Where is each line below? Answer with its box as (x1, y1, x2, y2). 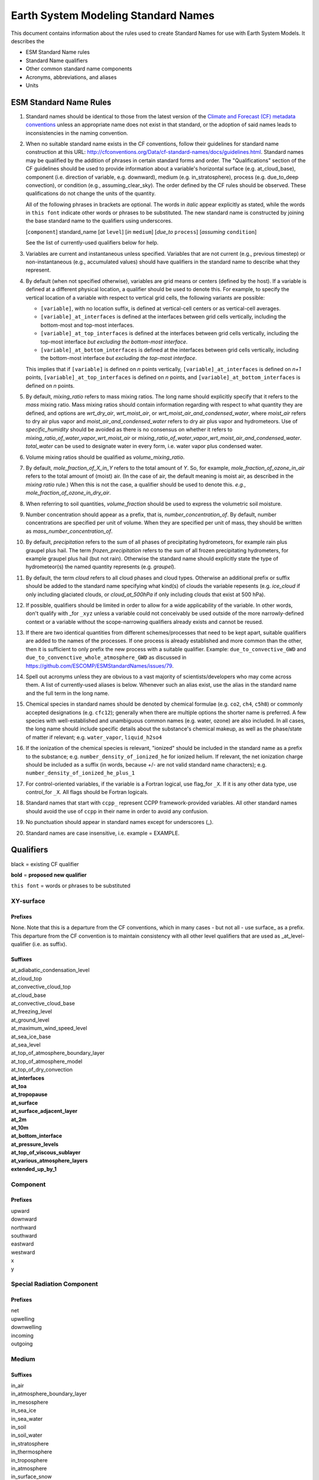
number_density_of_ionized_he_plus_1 (25, 770, 135, 777)
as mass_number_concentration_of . (25, 527, 113, 535)
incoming (11, 1332, 34, 1339)
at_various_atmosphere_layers (11, 1157, 88, 1164)
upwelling (11, 1315, 35, 1323)
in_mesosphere (11, 1398, 48, 1405)
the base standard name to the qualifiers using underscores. (25, 217, 173, 224)
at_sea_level (11, 1041, 41, 1048)
